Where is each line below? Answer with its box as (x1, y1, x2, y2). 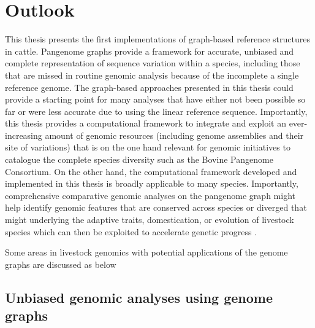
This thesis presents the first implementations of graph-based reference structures (5, 33, 311, 45)
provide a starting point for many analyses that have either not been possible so (5, 93, 306, 106)
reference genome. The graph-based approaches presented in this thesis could (5, 80, 294, 93)
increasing (5, 128, 42, 141)
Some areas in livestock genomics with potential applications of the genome (5, 246, 288, 259)
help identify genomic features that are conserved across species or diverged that (5, 201, 307, 214)
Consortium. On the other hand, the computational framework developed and (5, 165, 297, 178)
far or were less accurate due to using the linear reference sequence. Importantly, (5, 104, 308, 117)
